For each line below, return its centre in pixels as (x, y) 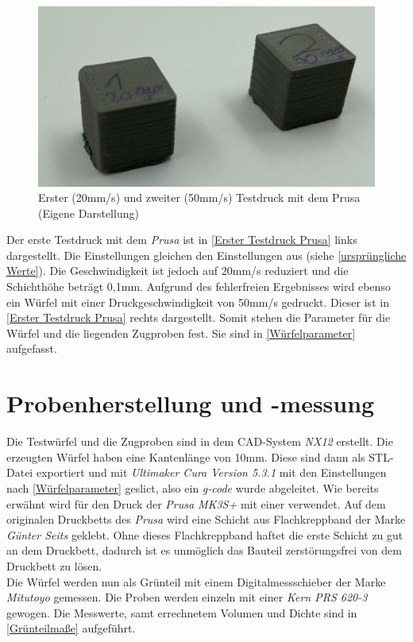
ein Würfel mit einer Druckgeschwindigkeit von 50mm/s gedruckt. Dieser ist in (198, 302)
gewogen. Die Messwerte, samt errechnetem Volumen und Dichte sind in (182, 612)
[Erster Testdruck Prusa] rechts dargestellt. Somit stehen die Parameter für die (199, 317)
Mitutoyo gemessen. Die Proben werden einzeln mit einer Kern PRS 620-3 (187, 597)
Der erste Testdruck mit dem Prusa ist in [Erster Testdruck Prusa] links (182, 240)
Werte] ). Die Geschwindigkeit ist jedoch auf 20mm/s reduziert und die (178, 271)
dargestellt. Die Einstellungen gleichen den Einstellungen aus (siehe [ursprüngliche (206, 255)
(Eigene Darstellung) (89, 213)
